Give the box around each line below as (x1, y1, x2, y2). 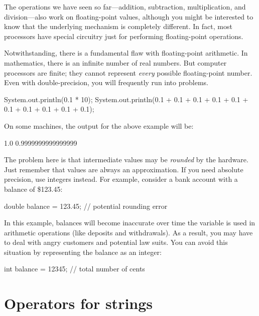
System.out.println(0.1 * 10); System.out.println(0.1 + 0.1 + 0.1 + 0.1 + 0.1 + (4, 94, 248, 104)
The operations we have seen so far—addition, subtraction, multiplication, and (4, 2, 246, 12)
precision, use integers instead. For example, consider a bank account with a (4, 174, 238, 184)
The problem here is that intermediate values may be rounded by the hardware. (4, 154, 248, 165)
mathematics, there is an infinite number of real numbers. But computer (4, 57, 227, 68)
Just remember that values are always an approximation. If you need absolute (4, 164, 243, 174)
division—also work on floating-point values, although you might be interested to (4, 11, 253, 22)
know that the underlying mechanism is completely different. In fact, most (4, 21, 232, 32)
